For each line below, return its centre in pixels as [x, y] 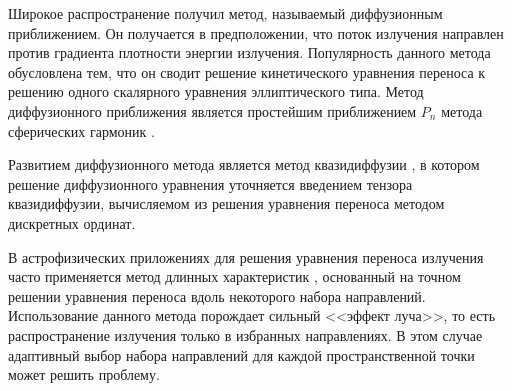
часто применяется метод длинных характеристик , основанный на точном [234, 276]
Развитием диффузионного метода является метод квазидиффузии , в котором [244, 164]
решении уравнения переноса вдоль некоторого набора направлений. [217, 295]
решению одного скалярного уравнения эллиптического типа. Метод [216, 91]
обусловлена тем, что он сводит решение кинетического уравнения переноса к [247, 71]
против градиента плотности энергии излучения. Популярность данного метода [249, 52]
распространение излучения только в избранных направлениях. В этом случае [245, 334]
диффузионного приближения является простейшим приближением [212, 110]
